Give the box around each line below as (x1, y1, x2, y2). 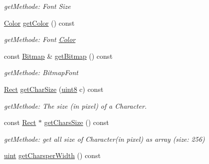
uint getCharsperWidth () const (4, 150, 101, 161)
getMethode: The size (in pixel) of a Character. (4, 100, 147, 111)
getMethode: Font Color (4, 34, 76, 44)
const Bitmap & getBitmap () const (4, 50, 113, 61)
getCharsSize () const (44, 117, 109, 127)
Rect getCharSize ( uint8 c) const (4, 83, 104, 94)
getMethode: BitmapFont (4, 67, 78, 78)
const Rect (4, 117, 36, 127)
